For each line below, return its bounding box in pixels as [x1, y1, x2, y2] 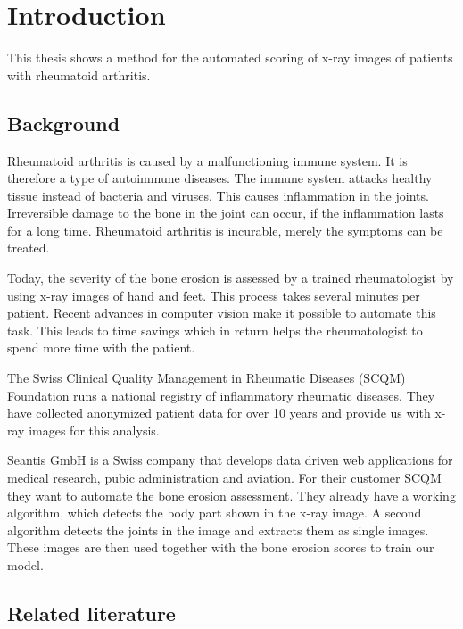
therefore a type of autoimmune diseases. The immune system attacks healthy [7, 169, 433, 187]
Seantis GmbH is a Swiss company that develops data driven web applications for [7, 451, 453, 469]
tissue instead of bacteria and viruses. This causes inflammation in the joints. [7, 186, 429, 204]
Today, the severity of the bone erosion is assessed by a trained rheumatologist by [7, 269, 454, 287]
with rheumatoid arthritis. [7, 65, 151, 84]
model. [7, 555, 44, 574]
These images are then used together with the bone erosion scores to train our [7, 538, 434, 557]
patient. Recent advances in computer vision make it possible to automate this [7, 303, 436, 322]
